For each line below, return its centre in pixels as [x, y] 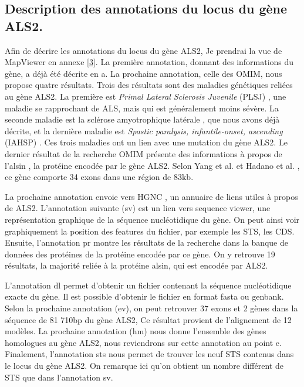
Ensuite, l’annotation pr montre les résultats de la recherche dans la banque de [146, 242]
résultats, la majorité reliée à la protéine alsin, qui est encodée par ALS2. [136, 265]
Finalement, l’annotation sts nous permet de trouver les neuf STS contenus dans [149, 354]
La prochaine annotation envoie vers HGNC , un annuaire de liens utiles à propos [151, 196]
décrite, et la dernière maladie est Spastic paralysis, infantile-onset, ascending [144, 130]
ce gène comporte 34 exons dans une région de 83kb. [99, 177]
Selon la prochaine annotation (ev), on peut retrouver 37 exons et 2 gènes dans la [151, 308]
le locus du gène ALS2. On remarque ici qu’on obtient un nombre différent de [144, 366]
